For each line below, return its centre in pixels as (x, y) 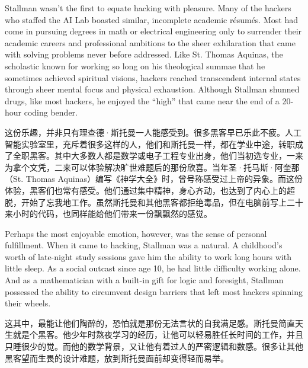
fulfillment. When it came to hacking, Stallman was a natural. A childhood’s (144, 245)
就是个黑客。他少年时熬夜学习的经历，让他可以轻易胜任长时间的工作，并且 (158, 335)
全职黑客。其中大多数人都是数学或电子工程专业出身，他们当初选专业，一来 (158, 156)
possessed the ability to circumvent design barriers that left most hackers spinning (154, 291)
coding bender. (51, 112)
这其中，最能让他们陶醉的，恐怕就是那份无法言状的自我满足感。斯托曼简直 (150, 323)
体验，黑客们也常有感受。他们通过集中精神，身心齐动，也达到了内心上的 (146, 190)
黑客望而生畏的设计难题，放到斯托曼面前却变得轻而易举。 (117, 358)
